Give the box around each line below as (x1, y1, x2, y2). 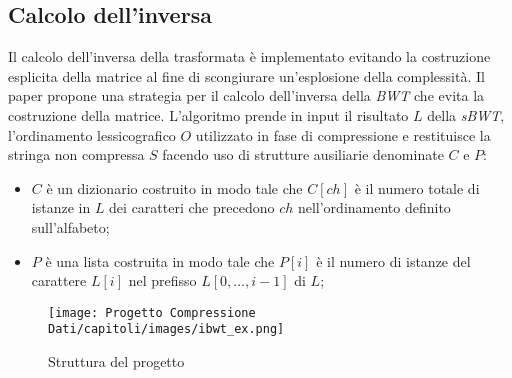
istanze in (31, 197, 91, 218)
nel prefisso (128, 270, 197, 291)
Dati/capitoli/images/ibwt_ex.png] (48, 322, 285, 337)
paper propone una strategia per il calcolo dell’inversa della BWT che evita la (8, 85, 485, 106)
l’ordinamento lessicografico (8, 124, 176, 145)
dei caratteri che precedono (109, 197, 275, 218)
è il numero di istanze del (316, 250, 471, 271)
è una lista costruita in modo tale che (45, 250, 275, 271)
